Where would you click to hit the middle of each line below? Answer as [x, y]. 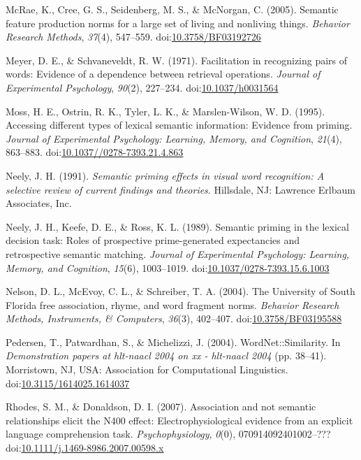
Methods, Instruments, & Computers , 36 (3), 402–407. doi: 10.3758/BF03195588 [174, 318]
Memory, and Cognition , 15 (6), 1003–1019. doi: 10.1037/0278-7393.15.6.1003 [168, 267]
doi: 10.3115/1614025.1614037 [68, 383]
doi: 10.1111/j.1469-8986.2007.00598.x [85, 448]
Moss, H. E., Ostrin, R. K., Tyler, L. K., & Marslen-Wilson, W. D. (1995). [165, 111]
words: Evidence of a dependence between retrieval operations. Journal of [163, 74]
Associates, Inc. [39, 203]
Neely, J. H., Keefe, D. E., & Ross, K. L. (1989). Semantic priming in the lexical [177, 226]
